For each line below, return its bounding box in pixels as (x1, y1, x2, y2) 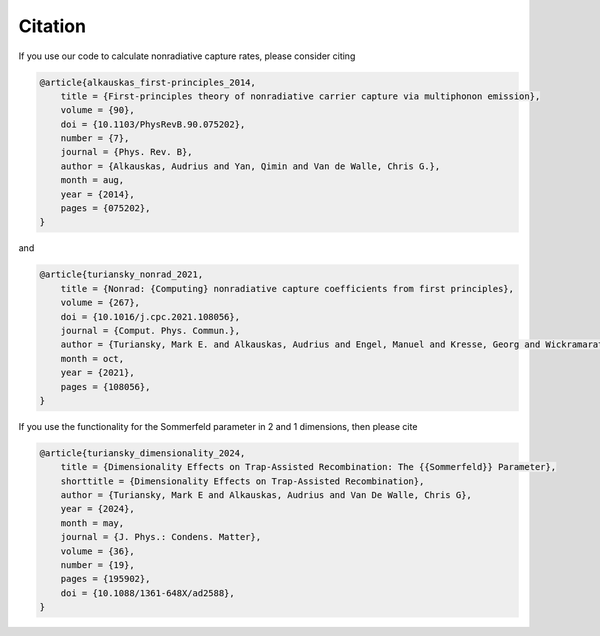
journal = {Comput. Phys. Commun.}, (60, 325, 240, 336)
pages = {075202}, (60, 203, 151, 214)
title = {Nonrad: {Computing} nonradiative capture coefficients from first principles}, (60, 283, 515, 294)
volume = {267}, (60, 297, 140, 309)
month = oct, (60, 353, 125, 364)
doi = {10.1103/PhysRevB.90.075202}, (60, 118, 246, 130)
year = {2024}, (60, 503, 135, 515)
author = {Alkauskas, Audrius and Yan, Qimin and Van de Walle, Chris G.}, (60, 160, 441, 172)
